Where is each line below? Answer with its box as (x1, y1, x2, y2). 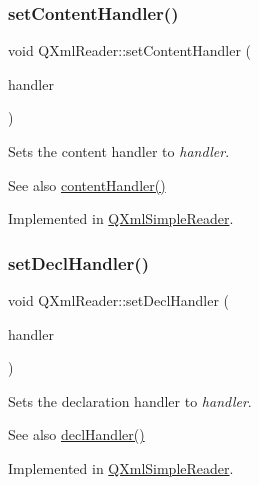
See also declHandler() (8, 424, 145, 445)
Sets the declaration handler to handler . (8, 390, 252, 411)
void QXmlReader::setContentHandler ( (8, 40, 252, 61)
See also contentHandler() (8, 174, 166, 195)
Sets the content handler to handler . (8, 141, 230, 161)
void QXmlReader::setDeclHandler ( (8, 290, 230, 310)
